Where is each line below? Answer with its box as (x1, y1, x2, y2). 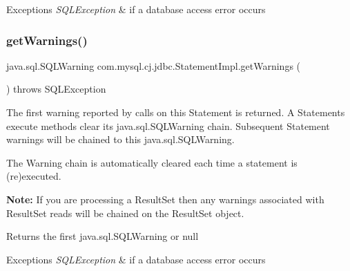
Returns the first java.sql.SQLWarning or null (6, 229, 199, 243)
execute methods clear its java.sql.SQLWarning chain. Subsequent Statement (6, 118, 330, 133)
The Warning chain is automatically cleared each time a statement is (6, 155, 298, 169)
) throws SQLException (6, 82, 106, 96)
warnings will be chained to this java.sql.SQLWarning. (6, 132, 235, 147)
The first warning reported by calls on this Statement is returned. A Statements (6, 105, 345, 119)
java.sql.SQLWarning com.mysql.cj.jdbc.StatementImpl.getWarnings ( (6, 58, 301, 73)
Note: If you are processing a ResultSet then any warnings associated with (6, 191, 324, 206)
